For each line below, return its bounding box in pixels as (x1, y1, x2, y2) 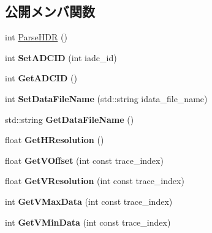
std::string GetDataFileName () (5, 113, 134, 125)
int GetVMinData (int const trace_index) (5, 215, 171, 228)
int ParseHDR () (5, 31, 67, 43)
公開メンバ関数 (5, 2, 95, 21)
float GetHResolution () (5, 133, 104, 146)
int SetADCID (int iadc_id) (5, 51, 117, 64)
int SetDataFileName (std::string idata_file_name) (5, 92, 208, 105)
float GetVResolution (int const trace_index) (5, 174, 184, 187)
